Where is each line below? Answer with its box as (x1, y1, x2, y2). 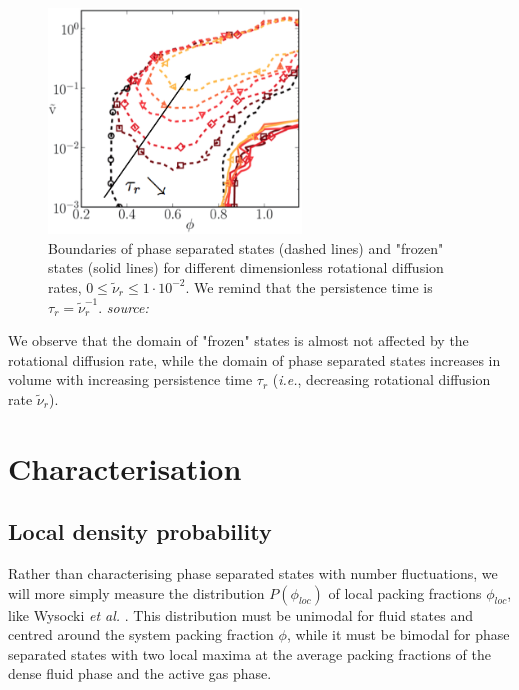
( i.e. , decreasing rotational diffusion (272, 369, 491, 390)
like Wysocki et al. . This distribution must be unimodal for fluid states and (8, 604, 473, 625)
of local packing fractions (328, 582, 482, 603)
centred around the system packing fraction (8, 624, 274, 645)
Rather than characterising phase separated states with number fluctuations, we (8, 563, 498, 584)
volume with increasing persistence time (8, 369, 253, 390)
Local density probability (8, 516, 272, 547)
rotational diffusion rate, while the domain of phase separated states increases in (8, 349, 501, 370)
